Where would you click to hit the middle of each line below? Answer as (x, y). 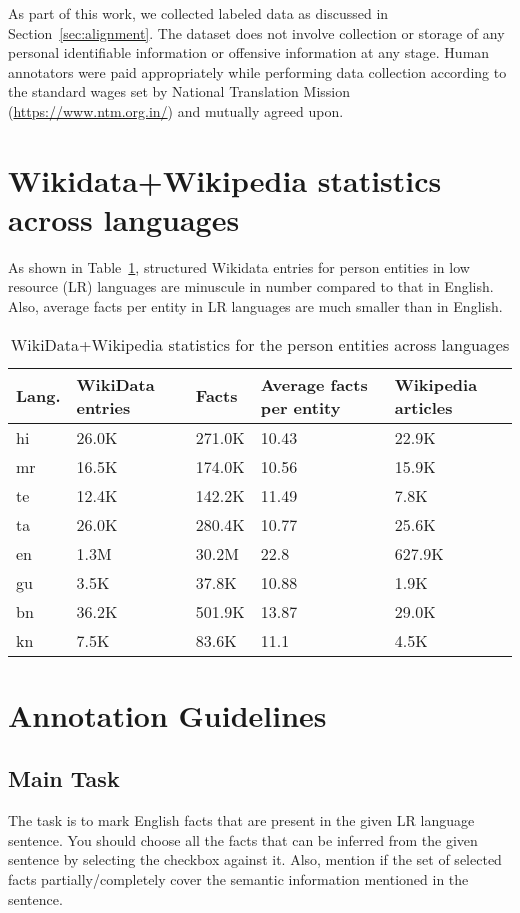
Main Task (64, 778)
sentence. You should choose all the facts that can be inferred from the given (243, 839)
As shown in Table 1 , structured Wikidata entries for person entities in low (239, 266)
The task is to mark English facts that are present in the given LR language (241, 820)
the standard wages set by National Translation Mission (179, 91)
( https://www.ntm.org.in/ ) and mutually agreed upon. (176, 110)
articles (423, 407)
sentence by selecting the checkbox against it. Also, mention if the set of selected (255, 859)
